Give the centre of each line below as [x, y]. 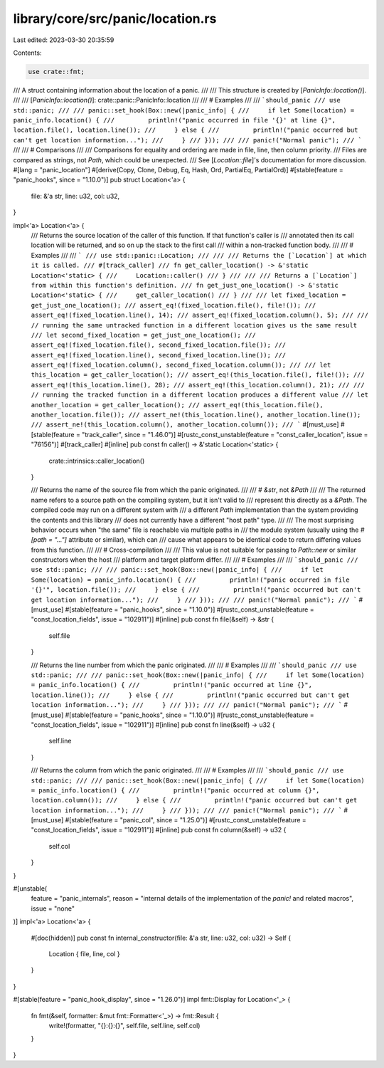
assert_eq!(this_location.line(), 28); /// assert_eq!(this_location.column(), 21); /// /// [198, 385]
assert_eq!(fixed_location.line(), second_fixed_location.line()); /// [159, 355]
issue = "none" [53, 909]
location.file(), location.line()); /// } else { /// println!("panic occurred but [186, 130]
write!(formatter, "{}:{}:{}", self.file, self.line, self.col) [124, 1025]
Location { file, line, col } [84, 953]
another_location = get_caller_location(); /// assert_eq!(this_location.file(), [177, 405]
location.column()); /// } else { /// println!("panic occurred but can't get [194, 800]
